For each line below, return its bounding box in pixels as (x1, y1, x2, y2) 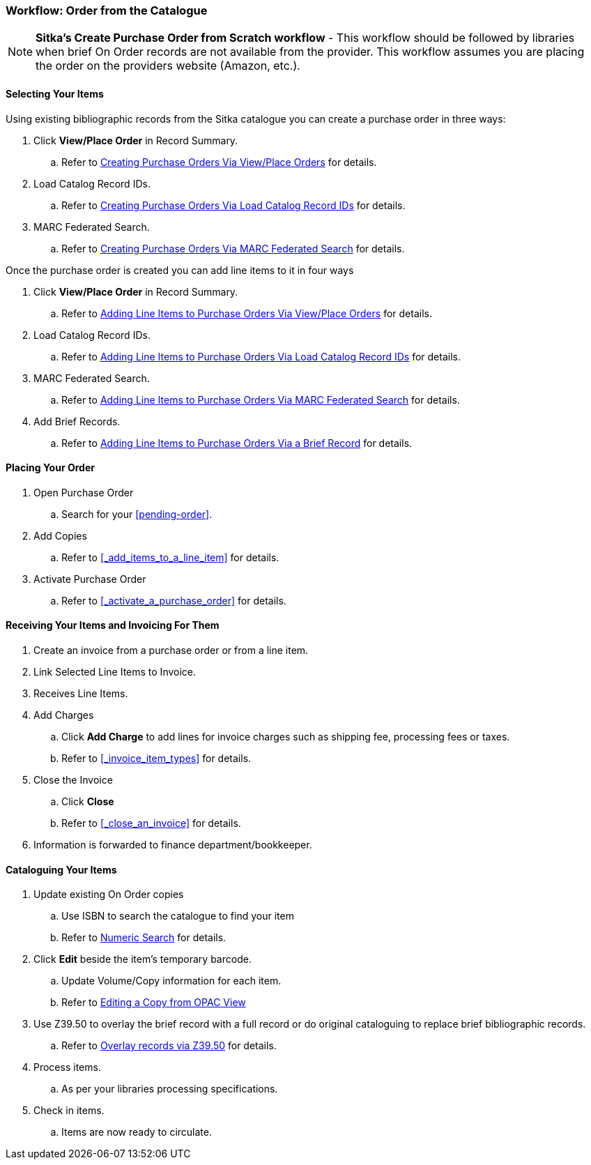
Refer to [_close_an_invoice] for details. (61, 817, 241, 830)
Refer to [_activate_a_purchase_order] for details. (61, 594, 286, 607)
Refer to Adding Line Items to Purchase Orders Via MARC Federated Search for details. (61, 393, 460, 406)
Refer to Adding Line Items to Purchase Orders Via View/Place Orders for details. (61, 307, 432, 319)
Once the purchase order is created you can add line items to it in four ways (6, 264, 354, 276)
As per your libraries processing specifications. (61, 1083, 278, 1095)
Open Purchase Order (33, 486, 134, 498)
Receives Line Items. (33, 687, 128, 700)
